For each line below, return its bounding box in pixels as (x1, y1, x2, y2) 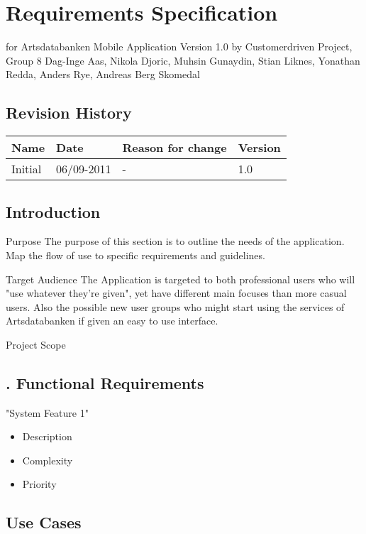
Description (22, 429, 72, 444)
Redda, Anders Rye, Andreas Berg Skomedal (6, 67, 200, 82)
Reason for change (122, 139, 227, 156)
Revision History (6, 102, 132, 124)
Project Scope (6, 337, 66, 352)
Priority (22, 476, 57, 491)
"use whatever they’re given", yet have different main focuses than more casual (6, 285, 347, 300)
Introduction (6, 200, 101, 222)
